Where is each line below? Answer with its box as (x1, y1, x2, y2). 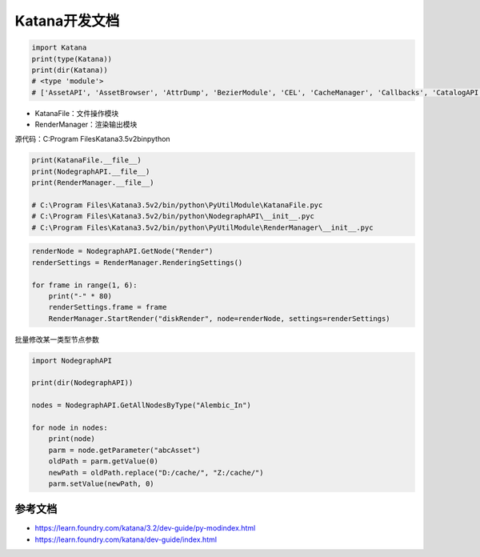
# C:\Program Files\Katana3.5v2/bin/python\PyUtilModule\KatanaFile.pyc (31, 201, 323, 210)
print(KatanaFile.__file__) (31, 156, 142, 165)
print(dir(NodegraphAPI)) (31, 379, 134, 387)
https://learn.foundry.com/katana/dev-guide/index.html (34, 535, 218, 544)
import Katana (31, 43, 87, 52)
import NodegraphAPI (31, 356, 112, 365)
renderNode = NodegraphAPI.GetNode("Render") (31, 246, 214, 256)
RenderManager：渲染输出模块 (34, 120, 138, 130)
